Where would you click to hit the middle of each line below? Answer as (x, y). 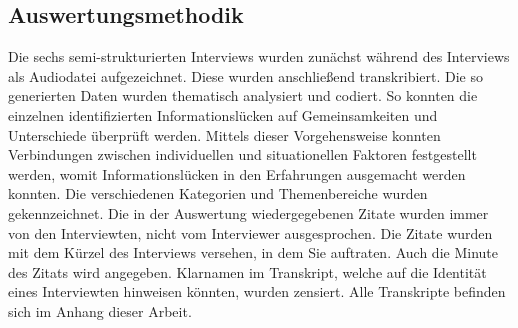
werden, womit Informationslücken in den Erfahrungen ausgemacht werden (237, 173)
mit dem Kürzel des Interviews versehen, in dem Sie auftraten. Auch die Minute (253, 252)
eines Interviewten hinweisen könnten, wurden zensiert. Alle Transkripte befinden (257, 291)
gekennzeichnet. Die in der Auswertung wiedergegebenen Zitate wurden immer (248, 212)
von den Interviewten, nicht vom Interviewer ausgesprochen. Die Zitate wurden (250, 232)
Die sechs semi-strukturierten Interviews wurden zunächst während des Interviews (259, 56)
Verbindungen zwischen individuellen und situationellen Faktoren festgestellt (242, 154)
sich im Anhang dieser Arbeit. (100, 310)
